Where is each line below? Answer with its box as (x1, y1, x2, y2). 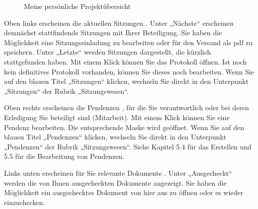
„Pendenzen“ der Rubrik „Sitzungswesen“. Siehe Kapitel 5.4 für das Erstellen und (4, 141, 252, 151)
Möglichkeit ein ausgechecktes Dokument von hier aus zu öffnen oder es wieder (4, 187, 244, 198)
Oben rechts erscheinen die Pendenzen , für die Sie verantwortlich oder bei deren (4, 102, 249, 113)
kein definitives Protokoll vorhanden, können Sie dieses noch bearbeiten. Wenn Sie (4, 66, 254, 76)
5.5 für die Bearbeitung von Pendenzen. (4, 151, 125, 161)
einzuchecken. (4, 197, 45, 207)
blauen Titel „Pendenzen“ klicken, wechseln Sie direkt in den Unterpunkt (4, 132, 226, 142)
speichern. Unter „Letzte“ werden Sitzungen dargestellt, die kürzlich (4, 47, 211, 57)
